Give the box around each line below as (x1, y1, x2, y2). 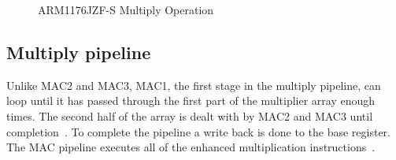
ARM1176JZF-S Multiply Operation (38, 2, 214, 17)
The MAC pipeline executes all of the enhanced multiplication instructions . (6, 139, 376, 155)
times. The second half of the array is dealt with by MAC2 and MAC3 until (6, 107, 373, 124)
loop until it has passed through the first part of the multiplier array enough (6, 92, 376, 109)
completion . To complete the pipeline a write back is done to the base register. (6, 123, 390, 140)
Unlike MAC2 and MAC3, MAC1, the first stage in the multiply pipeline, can (6, 76, 381, 93)
